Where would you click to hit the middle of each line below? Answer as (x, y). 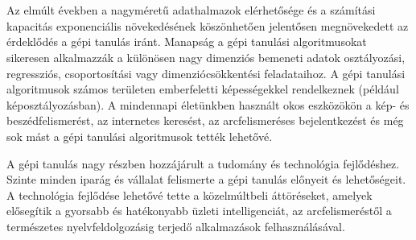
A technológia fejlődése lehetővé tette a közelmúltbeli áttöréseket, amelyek (189, 194)
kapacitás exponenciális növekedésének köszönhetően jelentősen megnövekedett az (208, 25)
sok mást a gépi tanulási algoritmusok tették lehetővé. (140, 136)
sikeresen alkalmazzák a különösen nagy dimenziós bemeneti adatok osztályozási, (206, 57)
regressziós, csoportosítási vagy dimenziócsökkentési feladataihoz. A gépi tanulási (206, 73)
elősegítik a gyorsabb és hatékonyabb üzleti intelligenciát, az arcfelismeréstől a (199, 211)
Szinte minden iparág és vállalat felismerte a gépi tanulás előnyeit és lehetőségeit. (206, 179)
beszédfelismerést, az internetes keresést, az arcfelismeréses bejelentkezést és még (205, 120)
